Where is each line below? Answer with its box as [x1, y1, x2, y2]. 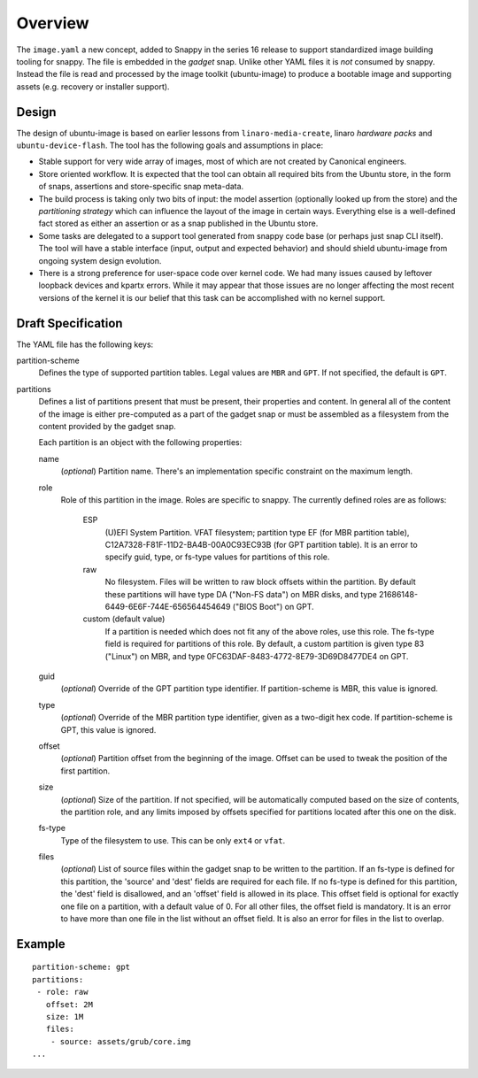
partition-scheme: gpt [32, 962, 131, 973]
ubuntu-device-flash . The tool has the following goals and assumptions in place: [16, 140, 323, 150]
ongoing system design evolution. [38, 255, 162, 266]
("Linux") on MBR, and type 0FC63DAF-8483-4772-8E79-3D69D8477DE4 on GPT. [104, 651, 409, 661]
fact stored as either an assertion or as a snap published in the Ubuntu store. [38, 218, 319, 229]
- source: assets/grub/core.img [50, 1036, 191, 1046]
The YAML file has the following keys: [16, 339, 154, 350]
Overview [16, 13, 89, 33]
